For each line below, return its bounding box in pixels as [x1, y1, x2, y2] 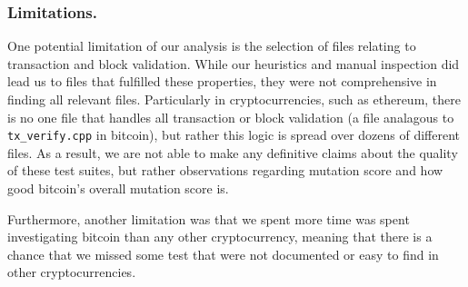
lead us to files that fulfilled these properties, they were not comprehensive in [7, 72, 437, 91]
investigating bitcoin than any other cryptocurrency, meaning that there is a [7, 227, 433, 246]
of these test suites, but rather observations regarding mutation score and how [7, 161, 443, 180]
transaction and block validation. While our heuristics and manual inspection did [7, 54, 460, 73]
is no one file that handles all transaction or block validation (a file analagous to [7, 107, 454, 126]
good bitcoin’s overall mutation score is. [7, 179, 229, 198]
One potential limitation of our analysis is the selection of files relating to [7, 36, 416, 55]
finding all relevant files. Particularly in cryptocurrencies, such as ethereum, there [7, 90, 461, 108]
